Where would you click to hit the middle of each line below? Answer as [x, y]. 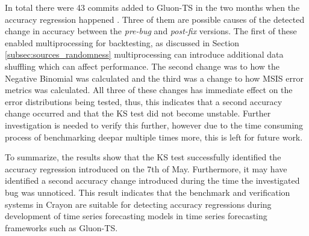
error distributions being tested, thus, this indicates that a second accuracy [144, 101]
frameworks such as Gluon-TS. [61, 227]
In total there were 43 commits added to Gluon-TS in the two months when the [152, 7]
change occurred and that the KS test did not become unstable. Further [138, 113]
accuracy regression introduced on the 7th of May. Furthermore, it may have [146, 168]
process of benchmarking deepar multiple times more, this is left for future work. [154, 137]
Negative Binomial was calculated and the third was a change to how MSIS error [154, 78]
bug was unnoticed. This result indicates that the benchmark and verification [148, 192]
